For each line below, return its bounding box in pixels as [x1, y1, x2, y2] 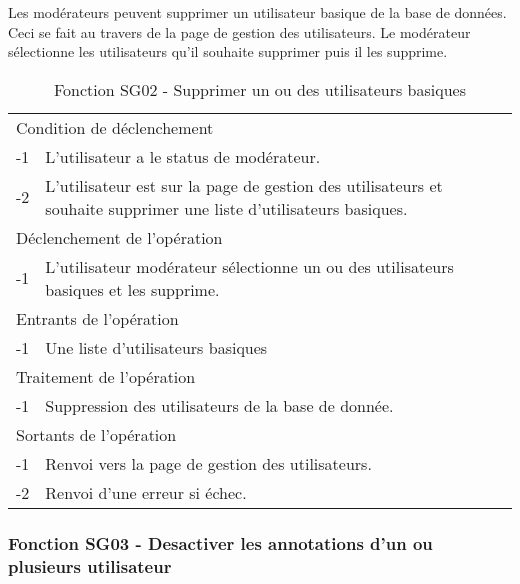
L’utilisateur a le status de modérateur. [45, 144, 321, 168]
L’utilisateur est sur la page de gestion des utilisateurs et [45, 173, 443, 197]
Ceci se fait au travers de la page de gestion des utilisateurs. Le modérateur [8, 21, 471, 42]
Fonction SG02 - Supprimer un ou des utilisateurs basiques [53, 77, 467, 101]
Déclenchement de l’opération [16, 225, 223, 249]
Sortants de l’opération [16, 422, 177, 446]
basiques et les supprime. [45, 277, 220, 301]
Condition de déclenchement [16, 115, 214, 139]
